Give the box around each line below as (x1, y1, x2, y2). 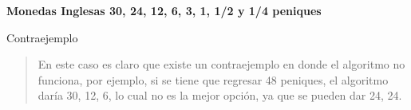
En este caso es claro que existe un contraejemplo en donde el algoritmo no (38, 56, 405, 73)
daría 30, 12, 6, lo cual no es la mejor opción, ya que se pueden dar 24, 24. (38, 87, 402, 104)
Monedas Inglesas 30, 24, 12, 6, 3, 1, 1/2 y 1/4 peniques (6, 2, 322, 18)
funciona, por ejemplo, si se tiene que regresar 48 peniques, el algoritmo (38, 71, 389, 88)
